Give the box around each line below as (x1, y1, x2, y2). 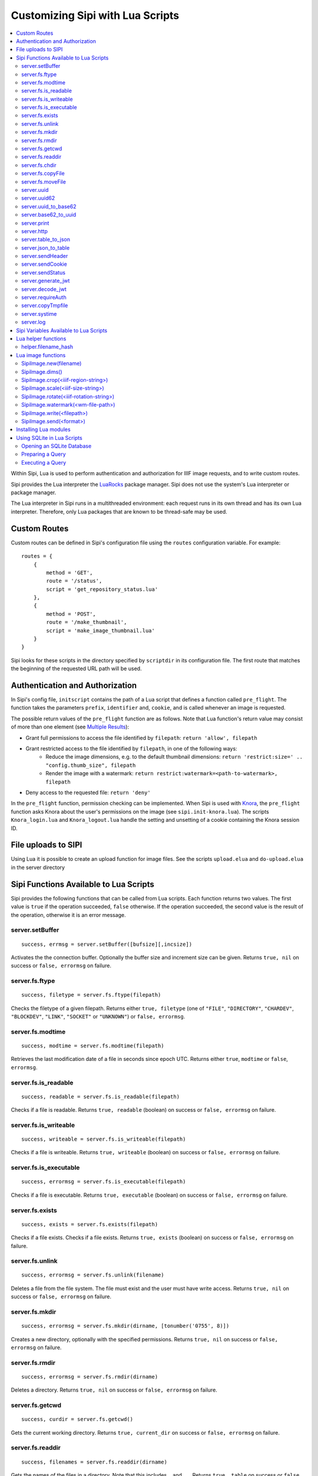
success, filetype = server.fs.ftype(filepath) (21, 992, 161, 998)
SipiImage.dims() (21, 368, 62, 375)
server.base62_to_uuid (21, 211, 77, 218)
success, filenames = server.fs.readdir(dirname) (21, 1458, 168, 1465)
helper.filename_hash (21, 343, 74, 351)
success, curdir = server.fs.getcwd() (21, 1416, 134, 1423)
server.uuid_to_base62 (21, 203, 77, 210)
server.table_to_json (21, 236, 71, 243)
